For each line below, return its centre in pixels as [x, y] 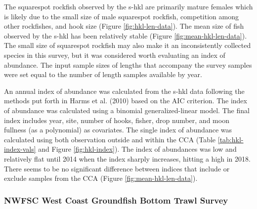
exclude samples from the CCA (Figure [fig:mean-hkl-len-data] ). [101, 178]
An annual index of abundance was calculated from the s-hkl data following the [124, 91]
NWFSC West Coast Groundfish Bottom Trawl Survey [116, 200]
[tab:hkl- [231, 139]
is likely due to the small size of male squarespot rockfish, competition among [121, 16]
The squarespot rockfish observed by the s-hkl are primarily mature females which [128, 6]
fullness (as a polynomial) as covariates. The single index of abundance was [118, 130]
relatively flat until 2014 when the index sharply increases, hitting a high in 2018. [127, 158]
